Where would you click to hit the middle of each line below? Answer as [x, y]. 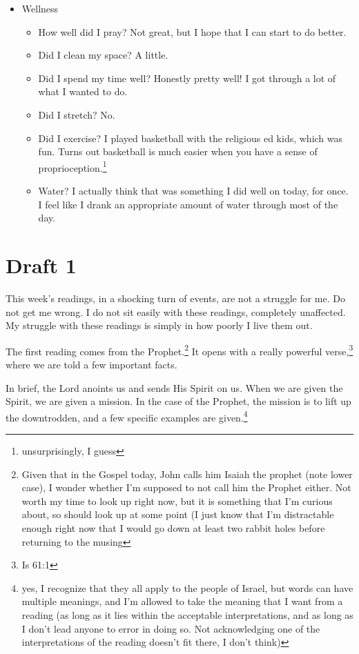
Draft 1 [41, 265]
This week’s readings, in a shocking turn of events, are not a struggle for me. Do [175, 298]
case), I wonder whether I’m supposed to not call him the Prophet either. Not [186, 487]
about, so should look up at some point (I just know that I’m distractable [178, 514]
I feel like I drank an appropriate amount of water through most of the [188, 204]
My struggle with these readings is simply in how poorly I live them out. [159, 325]
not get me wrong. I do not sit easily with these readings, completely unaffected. [176, 311]
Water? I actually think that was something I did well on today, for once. [193, 190]
